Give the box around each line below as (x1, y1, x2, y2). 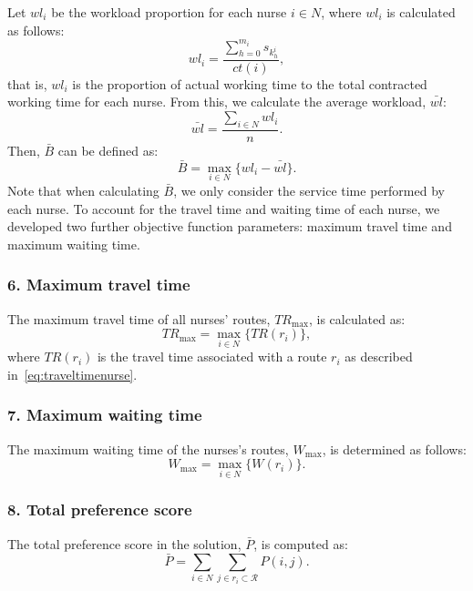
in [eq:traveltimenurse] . (7, 364, 138, 383)
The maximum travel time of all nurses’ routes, (7, 309, 271, 328)
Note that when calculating (7, 180, 159, 199)
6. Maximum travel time (7, 273, 190, 296)
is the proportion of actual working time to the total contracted (72, 74, 427, 93)
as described (344, 347, 413, 366)
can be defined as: (57, 140, 159, 159)
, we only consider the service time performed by (173, 180, 445, 199)
